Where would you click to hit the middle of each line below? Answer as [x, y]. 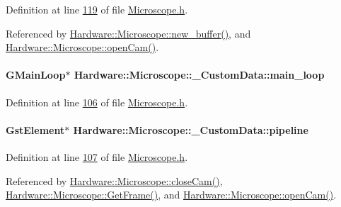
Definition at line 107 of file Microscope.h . [97, 156]
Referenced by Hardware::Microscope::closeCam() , [114, 180]
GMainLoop [36, 75]
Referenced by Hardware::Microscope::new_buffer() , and [128, 33]
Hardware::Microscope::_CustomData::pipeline [191, 129]
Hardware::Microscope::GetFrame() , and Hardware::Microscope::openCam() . [171, 195]
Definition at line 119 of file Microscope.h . [97, 9]
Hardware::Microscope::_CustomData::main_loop [199, 75]
